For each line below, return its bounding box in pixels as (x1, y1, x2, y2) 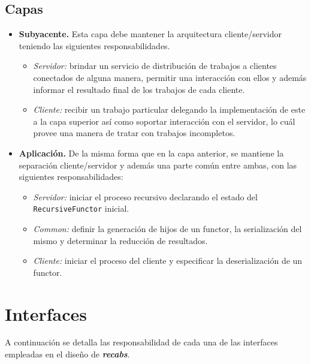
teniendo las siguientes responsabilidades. (19, 39, 170, 52)
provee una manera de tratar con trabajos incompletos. (33, 127, 235, 139)
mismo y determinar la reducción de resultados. (33, 234, 208, 246)
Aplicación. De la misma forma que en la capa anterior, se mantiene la (19, 146, 284, 159)
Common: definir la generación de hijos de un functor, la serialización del (33, 222, 302, 234)
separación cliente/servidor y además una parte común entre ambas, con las (19, 158, 297, 171)
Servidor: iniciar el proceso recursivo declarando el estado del (33, 190, 258, 203)
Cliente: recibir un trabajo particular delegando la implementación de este (33, 103, 306, 116)
